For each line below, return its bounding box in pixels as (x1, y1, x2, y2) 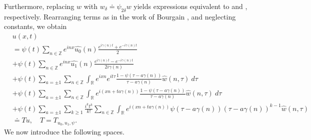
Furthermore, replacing (4, 1, 74, 11)
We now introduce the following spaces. (4, 126, 124, 137)
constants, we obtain (4, 21, 67, 31)
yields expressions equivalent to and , (133, 1, 247, 11)
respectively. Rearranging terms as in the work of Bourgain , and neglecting (4, 11, 236, 21)
